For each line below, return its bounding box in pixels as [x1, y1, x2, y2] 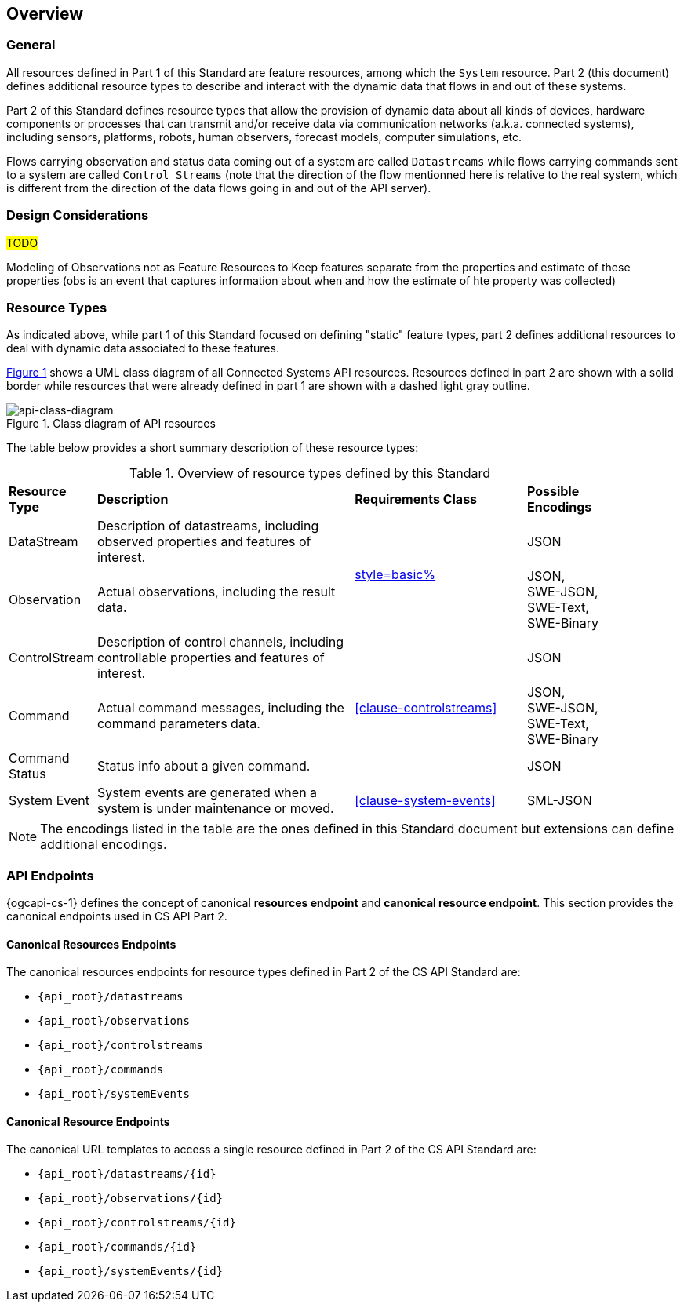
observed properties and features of [96, 534, 311, 550]
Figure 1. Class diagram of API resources [6, 417, 216, 431]
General [6, 37, 56, 53]
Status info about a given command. [96, 758, 311, 774]
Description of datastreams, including [96, 518, 319, 534]
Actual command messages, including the [96, 700, 344, 716]
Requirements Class [355, 491, 478, 508]
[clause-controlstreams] [355, 700, 497, 716]
